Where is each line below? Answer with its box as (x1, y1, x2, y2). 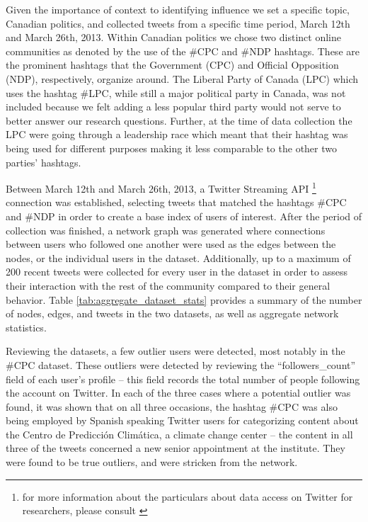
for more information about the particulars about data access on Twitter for (22, 489, 353, 504)
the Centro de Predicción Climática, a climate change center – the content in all (6, 426, 353, 441)
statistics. (6, 319, 47, 334)
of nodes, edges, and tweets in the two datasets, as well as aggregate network (6, 306, 339, 321)
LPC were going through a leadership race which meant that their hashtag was (6, 127, 348, 142)
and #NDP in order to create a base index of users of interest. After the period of (6, 208, 362, 223)
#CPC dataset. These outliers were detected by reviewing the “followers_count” (6, 357, 356, 372)
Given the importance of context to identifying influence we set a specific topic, (6, 2, 350, 16)
